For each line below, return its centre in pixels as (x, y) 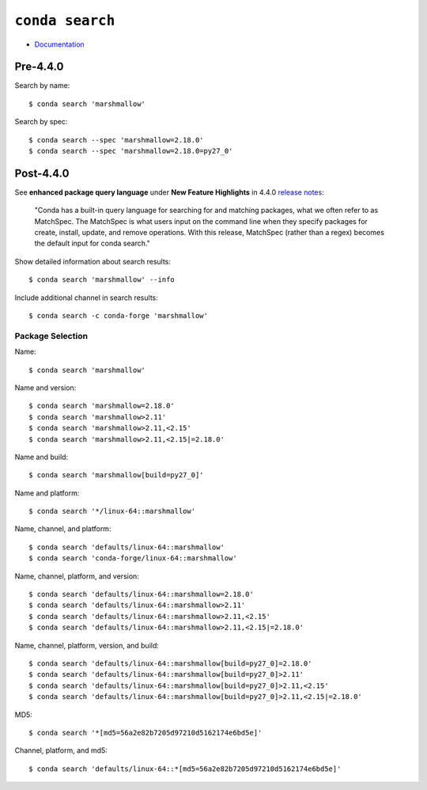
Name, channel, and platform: (63, 529)
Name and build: (42, 457)
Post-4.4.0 (42, 173)
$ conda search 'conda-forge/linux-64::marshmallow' (133, 558)
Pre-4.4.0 (39, 67)
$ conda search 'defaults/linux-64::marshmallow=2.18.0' (142, 594)
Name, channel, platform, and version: (77, 576)
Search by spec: (41, 122)
